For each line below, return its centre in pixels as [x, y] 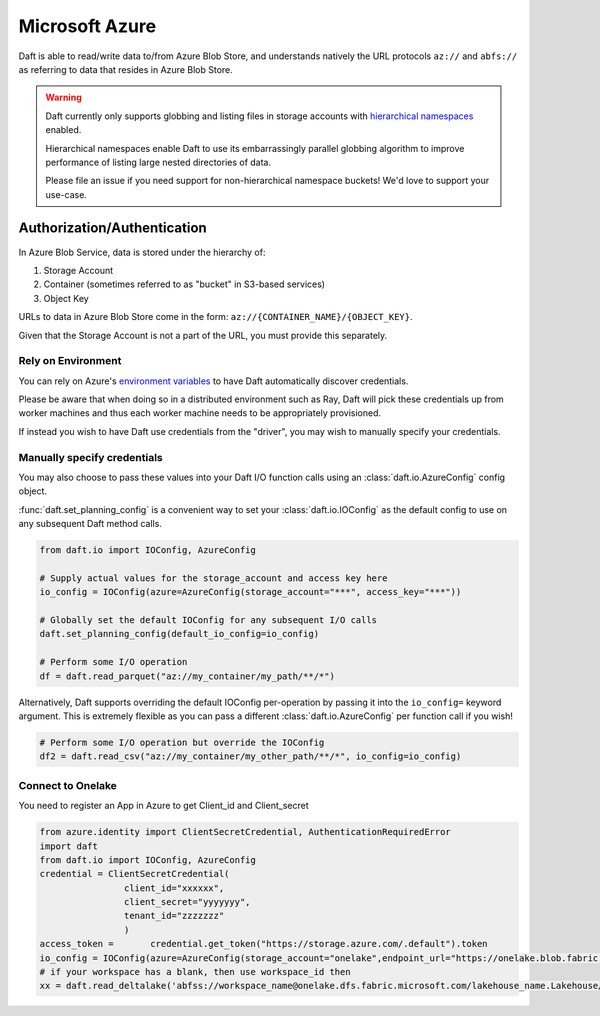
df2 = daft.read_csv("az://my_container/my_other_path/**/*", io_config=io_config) [250, 756]
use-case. [66, 194]
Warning [63, 97]
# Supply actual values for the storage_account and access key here [213, 578]
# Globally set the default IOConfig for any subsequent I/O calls [208, 620]
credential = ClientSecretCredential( [134, 874]
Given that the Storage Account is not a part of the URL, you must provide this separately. [203, 335]
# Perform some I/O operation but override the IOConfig [182, 743]
